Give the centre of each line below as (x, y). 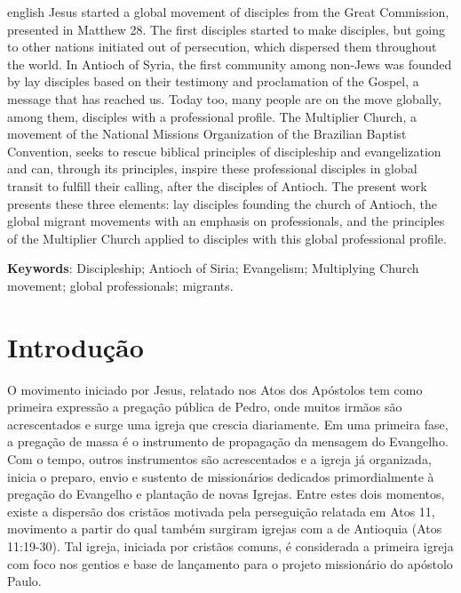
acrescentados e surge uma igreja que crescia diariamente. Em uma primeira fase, (228, 424)
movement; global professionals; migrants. (120, 285)
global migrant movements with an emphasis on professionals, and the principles (226, 221)
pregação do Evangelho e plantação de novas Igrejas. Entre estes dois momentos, (226, 494)
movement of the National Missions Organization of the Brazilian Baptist (207, 134)
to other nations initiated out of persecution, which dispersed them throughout (222, 47)
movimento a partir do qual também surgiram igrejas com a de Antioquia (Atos (225, 529)
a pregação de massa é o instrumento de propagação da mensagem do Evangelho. (228, 441)
